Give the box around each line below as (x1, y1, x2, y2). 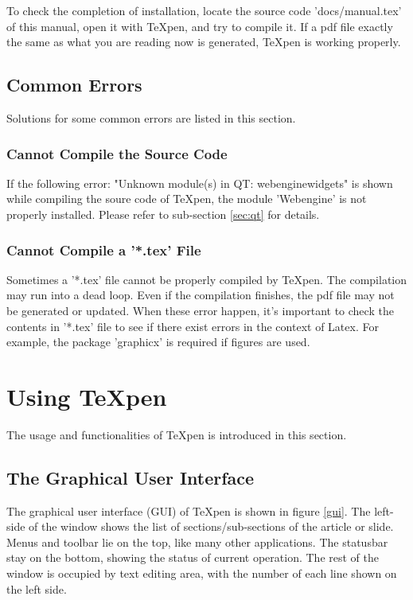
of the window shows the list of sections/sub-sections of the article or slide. (29, 518, 394, 535)
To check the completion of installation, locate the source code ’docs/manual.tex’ (6, 2, 402, 18)
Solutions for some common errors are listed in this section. (6, 109, 296, 126)
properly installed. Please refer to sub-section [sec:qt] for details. (6, 205, 320, 222)
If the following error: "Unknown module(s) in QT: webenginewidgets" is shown (6, 174, 393, 191)
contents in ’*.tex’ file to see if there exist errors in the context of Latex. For (6, 318, 379, 334)
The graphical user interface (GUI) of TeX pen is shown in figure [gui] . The (6, 502, 371, 519)
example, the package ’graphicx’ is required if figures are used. (6, 333, 310, 350)
